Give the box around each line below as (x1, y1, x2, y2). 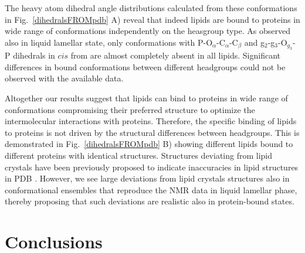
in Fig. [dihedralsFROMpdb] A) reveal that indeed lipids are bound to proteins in (5, 13, 300, 25)
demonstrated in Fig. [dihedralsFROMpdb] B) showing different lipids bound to (5, 138, 293, 150)
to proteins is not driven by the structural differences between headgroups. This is (5, 126, 300, 138)
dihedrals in (13, 49, 55, 61)
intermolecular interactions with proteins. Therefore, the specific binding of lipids (5, 115, 297, 127)
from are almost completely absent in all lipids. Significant (70, 49, 281, 61)
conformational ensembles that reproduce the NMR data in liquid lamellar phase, (5, 183, 297, 196)
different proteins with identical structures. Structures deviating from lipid (5, 149, 273, 161)
